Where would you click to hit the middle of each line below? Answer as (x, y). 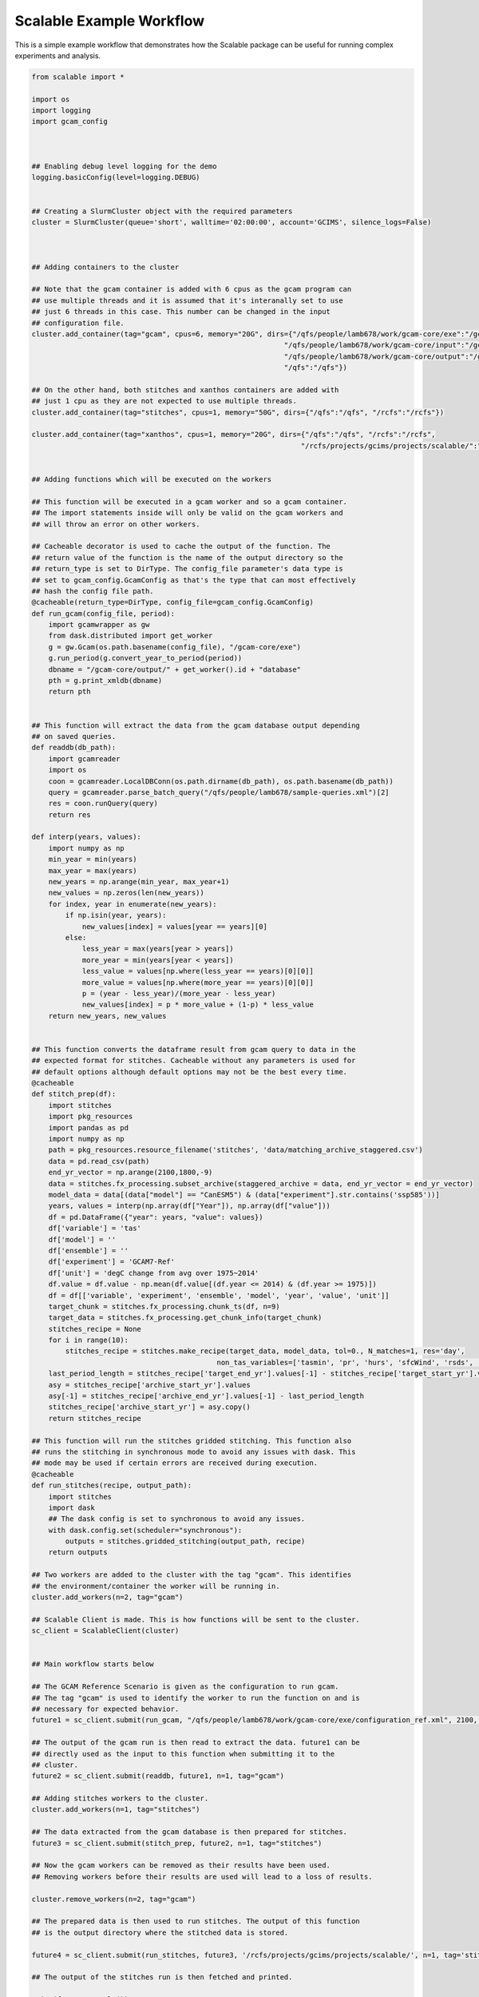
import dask (72, 1507)
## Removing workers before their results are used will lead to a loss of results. (202, 1876)
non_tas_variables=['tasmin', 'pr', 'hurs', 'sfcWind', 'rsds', (345, 1362)
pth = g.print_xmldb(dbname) (105, 681)
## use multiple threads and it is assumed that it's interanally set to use (187, 300)
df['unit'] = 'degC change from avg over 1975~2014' (154, 1273)
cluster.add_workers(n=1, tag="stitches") (116, 1810)
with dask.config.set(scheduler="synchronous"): (145, 1530)
